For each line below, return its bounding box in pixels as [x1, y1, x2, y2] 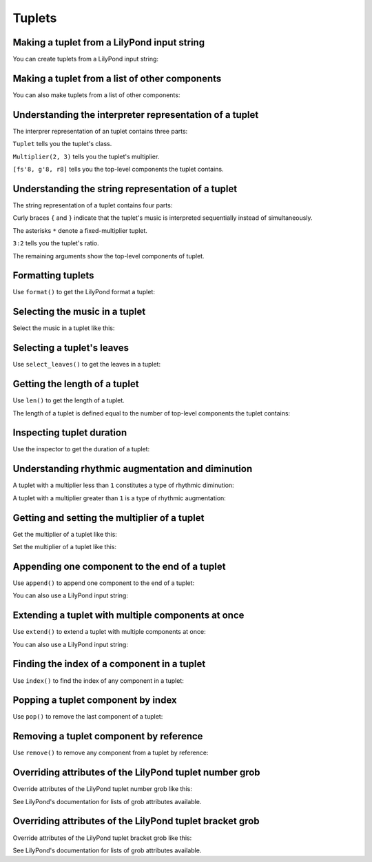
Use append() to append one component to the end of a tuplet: [12, 579, 195, 587]
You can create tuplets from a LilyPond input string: [12, 55, 158, 63]
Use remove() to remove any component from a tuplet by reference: [12, 748, 209, 757]
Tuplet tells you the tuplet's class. [12, 140, 112, 148]
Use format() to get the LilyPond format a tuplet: [12, 288, 155, 296]
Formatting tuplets [12, 269, 94, 282]
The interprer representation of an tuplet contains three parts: [12, 127, 188, 135]
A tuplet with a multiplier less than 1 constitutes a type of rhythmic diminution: [12, 481, 234, 489]
